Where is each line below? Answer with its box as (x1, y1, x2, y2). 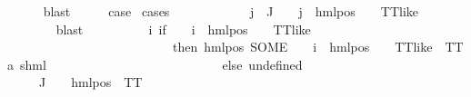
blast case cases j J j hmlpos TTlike (43, 2, 419, 20)
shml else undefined (19, 54, 303, 73)
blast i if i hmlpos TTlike (55, 19, 311, 38)
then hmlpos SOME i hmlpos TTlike (172, 37, 433, 56)
